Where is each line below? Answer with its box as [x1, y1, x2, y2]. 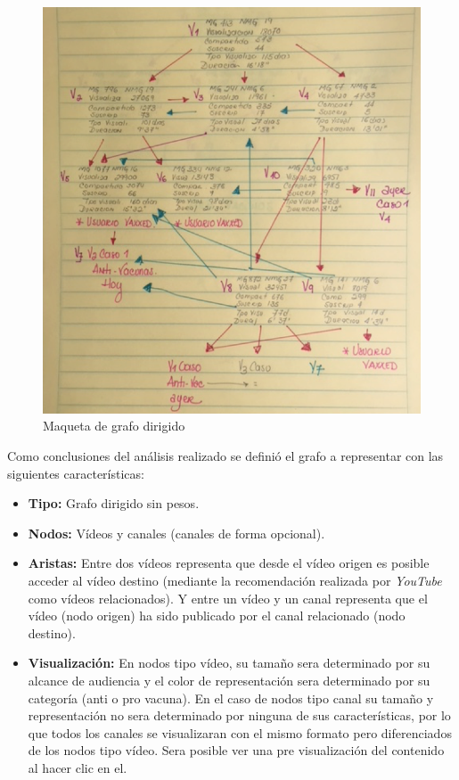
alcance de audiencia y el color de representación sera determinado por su [28, 670, 430, 689]
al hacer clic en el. [28, 758, 127, 776]
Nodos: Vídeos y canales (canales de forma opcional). [28, 523, 325, 542]
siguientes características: [7, 464, 144, 482]
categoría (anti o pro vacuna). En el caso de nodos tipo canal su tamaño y [28, 688, 434, 707]
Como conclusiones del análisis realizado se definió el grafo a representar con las [7, 446, 444, 464]
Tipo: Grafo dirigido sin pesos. [28, 494, 200, 513]
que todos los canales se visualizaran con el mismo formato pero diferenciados [28, 723, 452, 742]
